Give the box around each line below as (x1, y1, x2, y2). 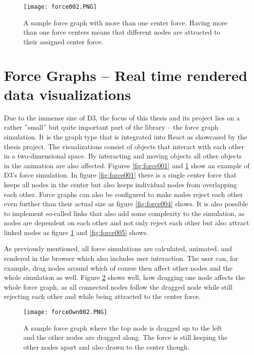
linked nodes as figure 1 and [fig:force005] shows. (4, 227, 149, 237)
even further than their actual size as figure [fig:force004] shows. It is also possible (4, 198, 248, 209)
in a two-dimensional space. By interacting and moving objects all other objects (4, 151, 242, 161)
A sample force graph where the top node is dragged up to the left (23, 322, 222, 333)
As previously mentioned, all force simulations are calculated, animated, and (4, 243, 232, 254)
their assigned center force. (23, 36, 103, 46)
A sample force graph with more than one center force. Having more (23, 17, 228, 27)
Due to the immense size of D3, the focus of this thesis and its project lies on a (4, 112, 240, 122)
